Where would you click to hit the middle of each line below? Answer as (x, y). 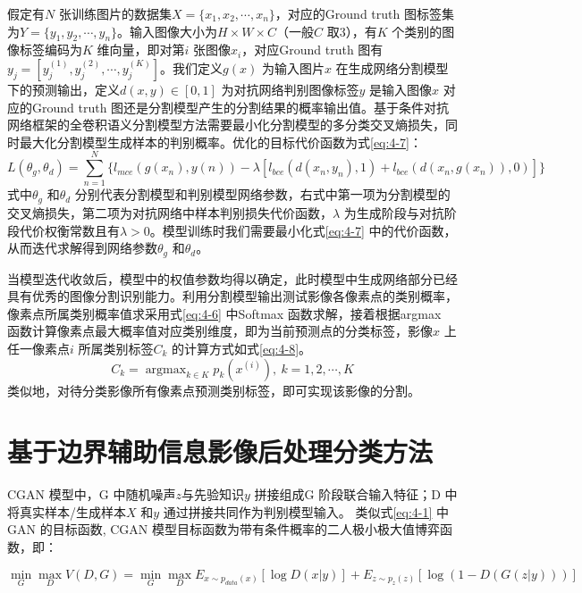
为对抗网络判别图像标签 (290, 89)
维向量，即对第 (141, 50)
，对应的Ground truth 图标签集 (364, 13)
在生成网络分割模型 (392, 67)
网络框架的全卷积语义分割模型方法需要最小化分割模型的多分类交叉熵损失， (226, 125)
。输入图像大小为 (168, 31)
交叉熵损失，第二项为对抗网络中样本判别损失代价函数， (170, 212)
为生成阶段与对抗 (394, 212)
